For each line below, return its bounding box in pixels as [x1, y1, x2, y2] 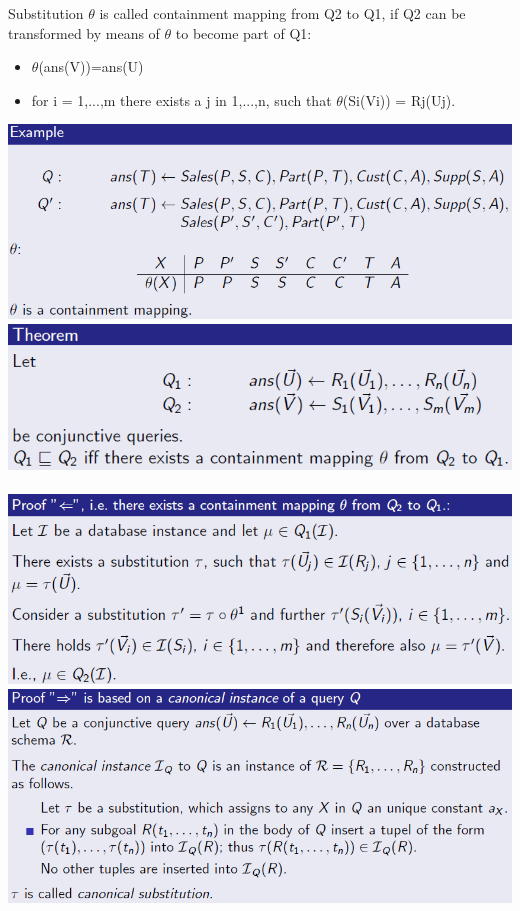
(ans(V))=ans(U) [38, 56, 144, 77]
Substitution [8, 3, 84, 23]
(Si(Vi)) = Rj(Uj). [342, 89, 456, 110]
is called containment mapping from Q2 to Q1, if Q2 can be [99, 3, 466, 23]
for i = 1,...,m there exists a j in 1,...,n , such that [31, 89, 332, 110]
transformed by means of [8, 22, 160, 43]
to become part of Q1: [175, 22, 312, 43]
